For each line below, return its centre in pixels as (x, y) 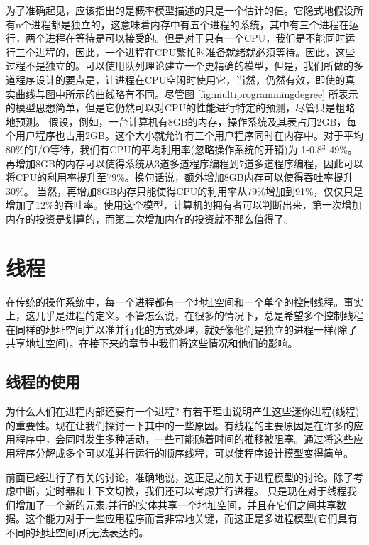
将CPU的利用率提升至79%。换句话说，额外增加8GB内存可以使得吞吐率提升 (180, 177)
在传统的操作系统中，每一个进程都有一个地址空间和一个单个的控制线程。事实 (184, 301)
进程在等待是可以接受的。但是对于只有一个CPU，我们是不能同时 (195, 38)
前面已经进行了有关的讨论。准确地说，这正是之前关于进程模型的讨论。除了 (180, 477)
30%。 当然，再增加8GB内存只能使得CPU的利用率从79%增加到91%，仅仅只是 (184, 191)
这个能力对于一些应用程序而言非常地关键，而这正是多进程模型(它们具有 (191, 518)
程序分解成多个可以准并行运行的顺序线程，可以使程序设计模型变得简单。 (184, 452)
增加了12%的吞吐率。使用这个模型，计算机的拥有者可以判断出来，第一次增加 (184, 205)
